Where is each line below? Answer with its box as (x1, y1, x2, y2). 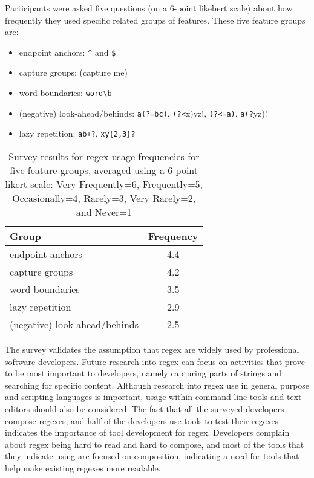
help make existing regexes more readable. (5, 461, 161, 474)
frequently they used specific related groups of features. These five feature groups (5, 13, 306, 26)
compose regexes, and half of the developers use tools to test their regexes (5, 414, 279, 427)
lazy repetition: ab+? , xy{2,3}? (19, 127, 136, 140)
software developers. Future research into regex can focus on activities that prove (5, 355, 305, 367)
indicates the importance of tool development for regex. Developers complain (5, 426, 290, 439)
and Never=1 (76, 205, 132, 219)
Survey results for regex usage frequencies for (8, 149, 200, 163)
